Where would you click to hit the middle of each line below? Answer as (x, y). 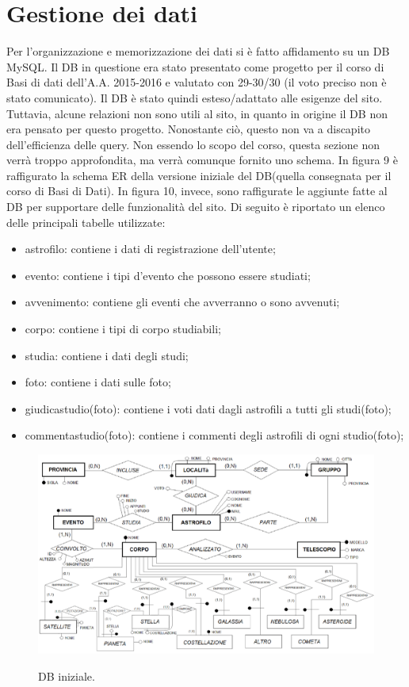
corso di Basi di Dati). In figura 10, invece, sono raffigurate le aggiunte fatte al (197, 191)
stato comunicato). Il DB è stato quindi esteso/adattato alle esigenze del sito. (195, 97)
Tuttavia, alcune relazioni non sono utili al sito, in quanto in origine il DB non (197, 113)
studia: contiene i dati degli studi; (107, 355)
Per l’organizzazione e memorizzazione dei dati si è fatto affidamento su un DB (198, 51)
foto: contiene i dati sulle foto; (98, 382)
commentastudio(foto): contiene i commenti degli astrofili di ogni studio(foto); (214, 435)
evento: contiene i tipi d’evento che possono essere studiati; (168, 275)
